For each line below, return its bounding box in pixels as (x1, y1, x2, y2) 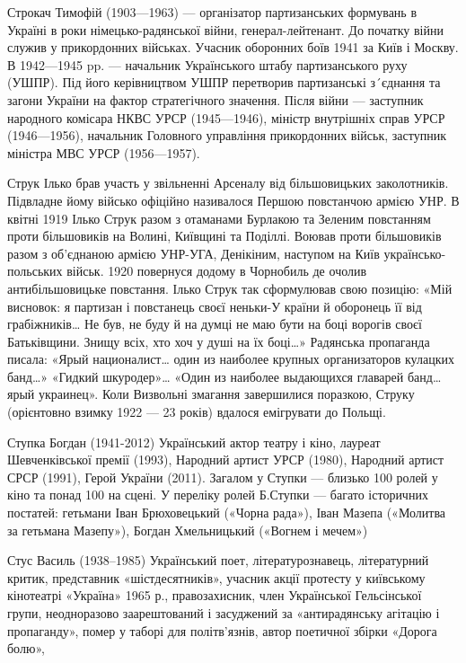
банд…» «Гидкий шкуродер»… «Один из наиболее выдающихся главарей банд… (7, 367, 442, 385)
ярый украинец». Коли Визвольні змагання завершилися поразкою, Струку (7, 385, 415, 403)
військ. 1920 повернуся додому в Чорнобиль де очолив (66, 261, 367, 280)
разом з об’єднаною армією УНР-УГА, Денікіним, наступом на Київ (7, 243, 380, 262)
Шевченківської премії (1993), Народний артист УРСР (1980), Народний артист (7, 450, 444, 469)
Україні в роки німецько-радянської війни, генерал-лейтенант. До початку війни (7, 20, 444, 39)
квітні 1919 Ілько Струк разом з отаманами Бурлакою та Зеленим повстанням (7, 208, 431, 227)
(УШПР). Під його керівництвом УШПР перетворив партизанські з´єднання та (7, 73, 441, 92)
